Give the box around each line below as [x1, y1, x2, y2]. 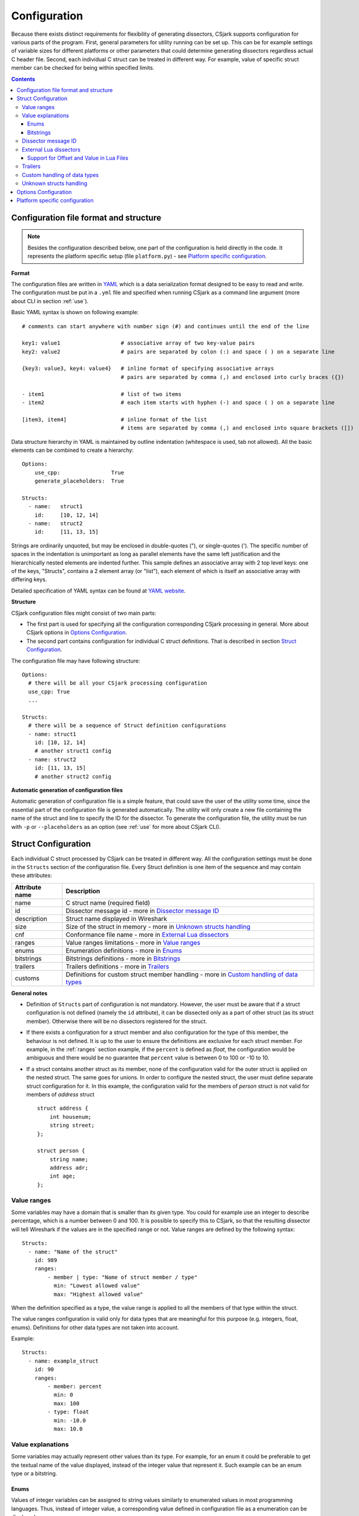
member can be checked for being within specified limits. [11, 64, 154, 72]
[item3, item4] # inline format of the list [22, 416, 207, 423]
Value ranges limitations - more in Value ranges [65, 938, 201, 947]
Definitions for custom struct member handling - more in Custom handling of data [65, 970, 298, 979]
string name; [49, 1156, 88, 1162]
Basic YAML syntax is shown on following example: [11, 309, 139, 316]
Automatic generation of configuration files [11, 787, 124, 794]
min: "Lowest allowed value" [53, 1283, 140, 1289]
